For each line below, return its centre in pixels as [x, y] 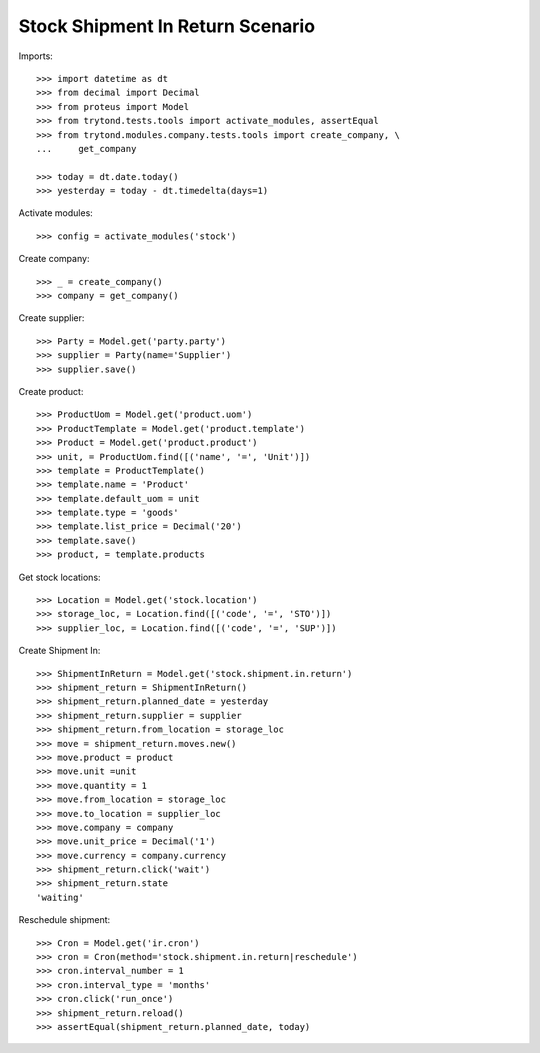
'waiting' [60, 897]
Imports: [36, 56]
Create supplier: [51, 318]
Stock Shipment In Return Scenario [166, 26]
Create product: [51, 391]
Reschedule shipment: [64, 920]
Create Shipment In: [59, 651]
